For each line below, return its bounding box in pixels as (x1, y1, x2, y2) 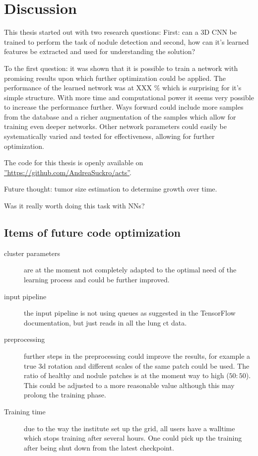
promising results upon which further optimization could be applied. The (4, 72, 226, 83)
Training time (4, 406, 46, 416)
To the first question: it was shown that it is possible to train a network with (4, 63, 238, 73)
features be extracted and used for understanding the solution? (4, 46, 195, 57)
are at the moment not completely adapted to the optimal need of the (24, 264, 237, 275)
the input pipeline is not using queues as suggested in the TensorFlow (24, 308, 236, 318)
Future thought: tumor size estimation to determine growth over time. (4, 184, 217, 194)
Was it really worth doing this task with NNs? (4, 200, 145, 211)
